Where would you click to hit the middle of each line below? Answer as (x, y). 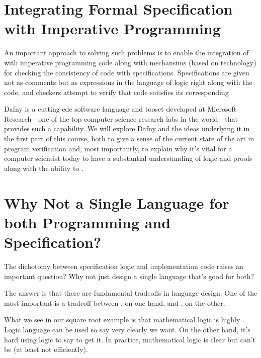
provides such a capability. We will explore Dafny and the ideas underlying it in (127, 128)
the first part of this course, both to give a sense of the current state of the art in (129, 139)
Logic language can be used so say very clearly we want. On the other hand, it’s (127, 329)
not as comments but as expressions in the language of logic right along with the (128, 82)
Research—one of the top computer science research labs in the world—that (121, 118)
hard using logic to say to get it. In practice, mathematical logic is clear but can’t (130, 339)
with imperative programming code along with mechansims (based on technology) (130, 62)
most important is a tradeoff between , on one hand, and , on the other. (115, 302)
